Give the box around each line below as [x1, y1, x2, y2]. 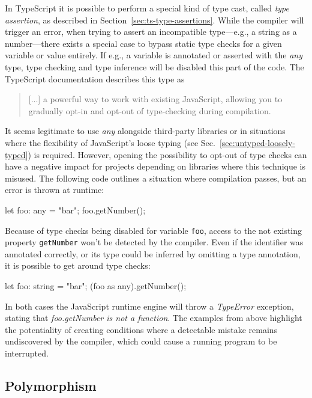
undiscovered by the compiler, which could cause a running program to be [5, 335, 277, 347]
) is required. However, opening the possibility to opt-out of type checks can [28, 148, 307, 161]
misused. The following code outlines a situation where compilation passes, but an [5, 171, 307, 184]
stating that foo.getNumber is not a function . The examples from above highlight [5, 311, 302, 324]
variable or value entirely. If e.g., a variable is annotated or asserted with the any [5, 49, 302, 61]
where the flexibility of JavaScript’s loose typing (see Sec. [5, 136, 215, 148]
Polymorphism [5, 376, 97, 394]
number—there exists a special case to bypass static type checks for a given [5, 37, 282, 49]
